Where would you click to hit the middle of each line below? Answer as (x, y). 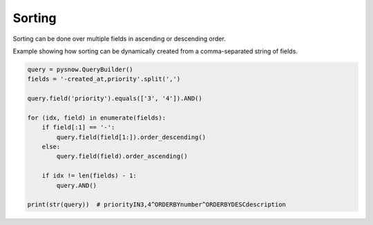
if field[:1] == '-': (78, 127)
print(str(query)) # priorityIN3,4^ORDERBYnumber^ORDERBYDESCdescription (157, 205)
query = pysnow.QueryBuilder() (80, 69)
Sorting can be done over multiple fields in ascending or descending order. (119, 39)
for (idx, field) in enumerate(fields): (96, 118)
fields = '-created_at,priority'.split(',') (104, 79)
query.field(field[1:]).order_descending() (131, 137)
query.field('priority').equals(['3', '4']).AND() (115, 99)
